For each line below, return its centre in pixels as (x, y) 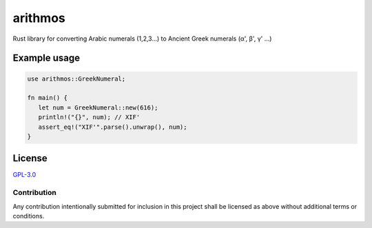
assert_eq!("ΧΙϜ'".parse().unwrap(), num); (113, 127)
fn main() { (48, 98)
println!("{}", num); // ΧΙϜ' (89, 117)
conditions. (29, 216)
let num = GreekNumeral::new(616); (98, 107)
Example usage (46, 58)
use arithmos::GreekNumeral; (76, 79)
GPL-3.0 (24, 175)
